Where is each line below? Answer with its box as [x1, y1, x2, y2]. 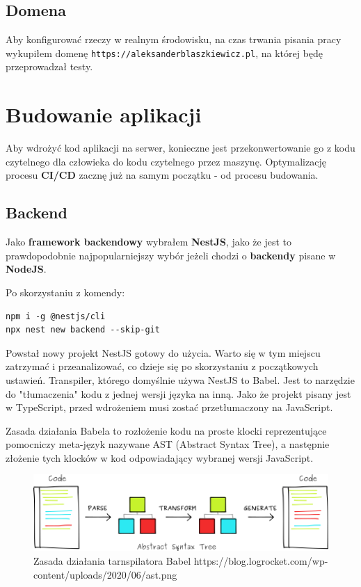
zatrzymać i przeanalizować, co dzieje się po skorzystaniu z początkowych [6, 359, 319, 373]
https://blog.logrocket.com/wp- [193, 553, 328, 568]
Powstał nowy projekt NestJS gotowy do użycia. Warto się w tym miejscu [6, 345, 321, 360]
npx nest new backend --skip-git [6, 325, 160, 335]
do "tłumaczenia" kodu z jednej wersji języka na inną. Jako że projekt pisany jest [6, 386, 351, 401]
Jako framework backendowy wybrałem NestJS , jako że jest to [6, 234, 292, 249]
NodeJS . [6, 262, 47, 276]
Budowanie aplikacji [6, 100, 202, 129]
